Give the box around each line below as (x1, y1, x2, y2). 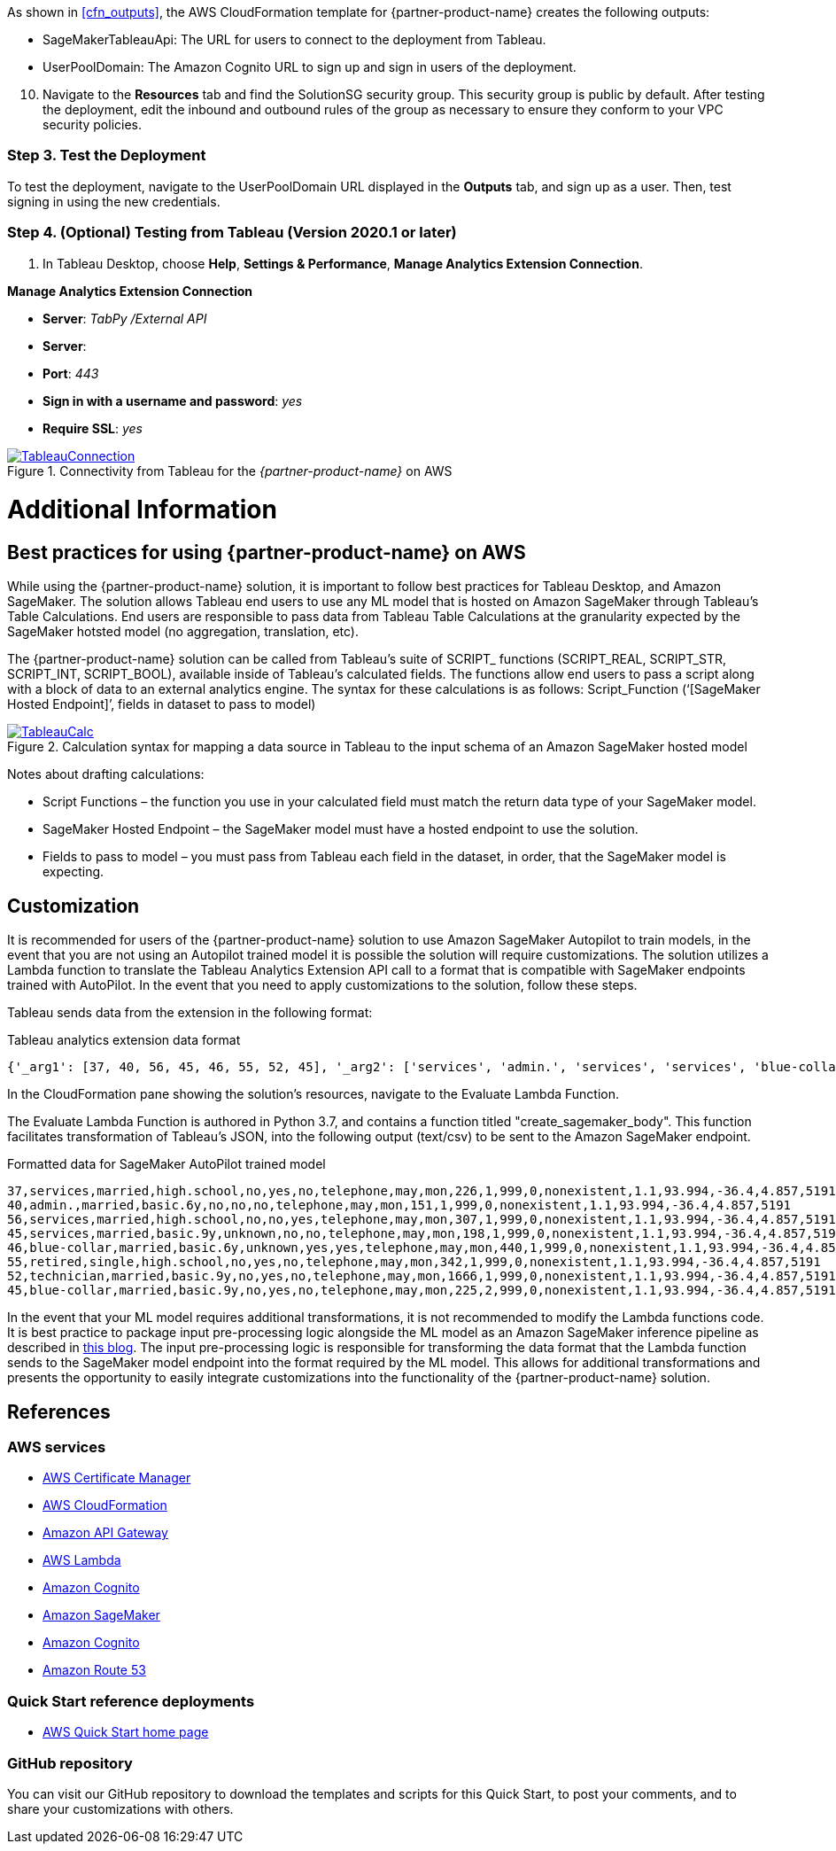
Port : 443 (43, 365, 99, 381)
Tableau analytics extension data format (7, 1032, 241, 1048)
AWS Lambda (43, 1552, 121, 1568)
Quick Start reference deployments (7, 1692, 255, 1710)
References (7, 1400, 111, 1423)
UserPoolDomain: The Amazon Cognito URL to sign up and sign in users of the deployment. (43, 59, 577, 74)
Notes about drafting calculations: (7, 766, 205, 782)
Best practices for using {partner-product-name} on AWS (7, 541, 526, 564)
